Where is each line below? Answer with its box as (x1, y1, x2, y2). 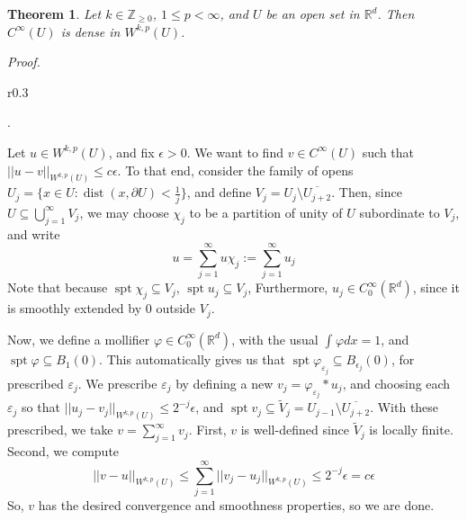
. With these (370, 398, 439, 417)
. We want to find (186, 142, 283, 161)
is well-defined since (240, 420, 350, 439)
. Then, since (331, 183, 402, 202)
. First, (188, 420, 227, 439)
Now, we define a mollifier (7, 329, 150, 348)
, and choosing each (342, 373, 451, 392)
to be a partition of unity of (189, 202, 343, 221)
